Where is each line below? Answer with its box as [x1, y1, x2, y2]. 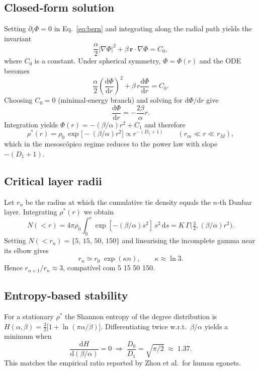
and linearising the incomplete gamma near [122, 235, 255, 246]
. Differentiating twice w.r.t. [101, 321, 187, 331]
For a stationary [4, 311, 54, 321]
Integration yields [4, 119, 58, 129]
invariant [4, 33, 32, 43]
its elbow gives [4, 245, 49, 255]
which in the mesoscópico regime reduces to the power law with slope [4, 138, 218, 149]
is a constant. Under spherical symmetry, [34, 55, 161, 66]
